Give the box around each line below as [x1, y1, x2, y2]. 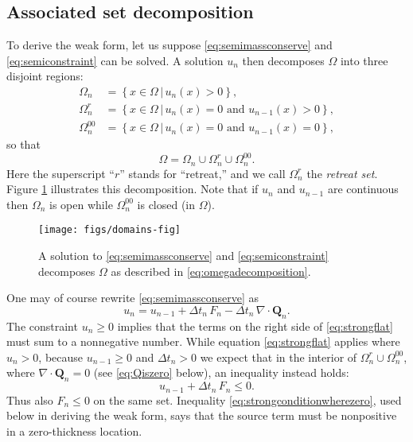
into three [340, 52, 388, 68]
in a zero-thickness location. [6, 422, 142, 439]
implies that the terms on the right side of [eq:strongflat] [117, 317, 393, 334]
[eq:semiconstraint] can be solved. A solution [6, 52, 224, 68]
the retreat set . [306, 165, 378, 181]
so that [6, 136, 41, 153]
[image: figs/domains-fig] [38, 224, 181, 236]
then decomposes [242, 52, 325, 68]
